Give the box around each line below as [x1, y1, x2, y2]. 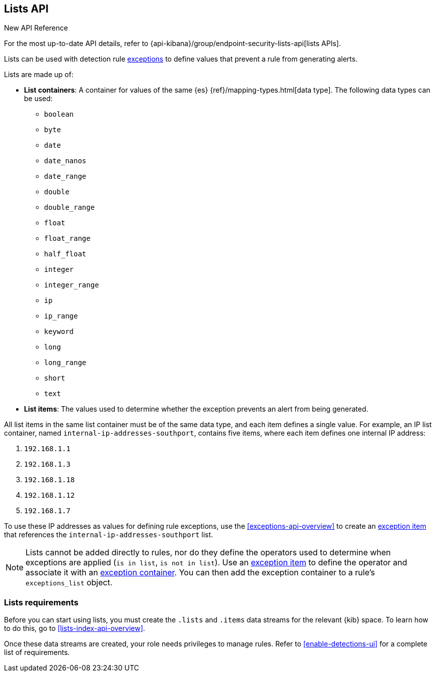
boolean [44, 110, 74, 119]
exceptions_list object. [26, 577, 113, 588]
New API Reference [4, 24, 68, 33]
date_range [44, 172, 87, 181]
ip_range [44, 312, 78, 320]
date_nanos [44, 157, 87, 165]
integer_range [44, 281, 99, 289]
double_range [44, 203, 95, 212]
